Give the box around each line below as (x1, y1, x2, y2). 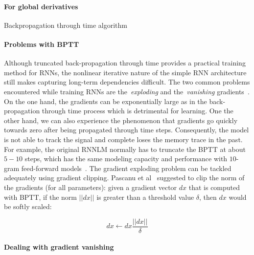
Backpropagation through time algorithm (4, 20, 127, 30)
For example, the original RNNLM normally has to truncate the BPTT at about (4, 144, 246, 154)
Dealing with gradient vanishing (4, 242, 114, 252)
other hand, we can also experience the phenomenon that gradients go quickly (4, 115, 238, 125)
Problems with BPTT (4, 39, 79, 49)
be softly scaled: (4, 201, 52, 212)
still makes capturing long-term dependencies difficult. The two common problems (4, 77, 250, 87)
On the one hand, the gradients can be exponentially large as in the (4, 96, 207, 106)
